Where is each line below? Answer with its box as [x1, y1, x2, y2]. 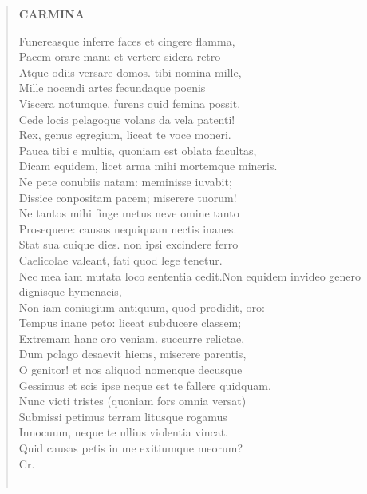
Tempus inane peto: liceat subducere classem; [18, 314, 242, 331]
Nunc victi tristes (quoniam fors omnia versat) [18, 392, 247, 409]
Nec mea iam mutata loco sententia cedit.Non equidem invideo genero [18, 267, 361, 284]
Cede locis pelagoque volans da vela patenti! [18, 110, 235, 127]
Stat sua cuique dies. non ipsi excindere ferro [18, 236, 239, 253]
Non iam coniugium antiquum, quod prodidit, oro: [18, 298, 265, 315]
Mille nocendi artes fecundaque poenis [18, 79, 206, 96]
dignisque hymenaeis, [18, 283, 122, 300]
